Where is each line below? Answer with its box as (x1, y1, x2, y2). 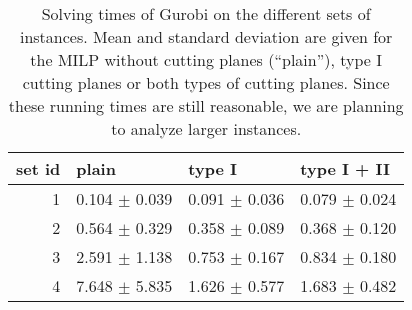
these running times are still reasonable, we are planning (8, 94, 404, 117)
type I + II (300, 157, 390, 180)
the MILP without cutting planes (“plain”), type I (30, 48, 383, 71)
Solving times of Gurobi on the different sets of (41, 2, 371, 25)
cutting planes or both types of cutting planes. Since (22, 71, 390, 94)
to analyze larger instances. (111, 117, 302, 140)
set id (16, 157, 61, 180)
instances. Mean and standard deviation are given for (19, 25, 393, 48)
